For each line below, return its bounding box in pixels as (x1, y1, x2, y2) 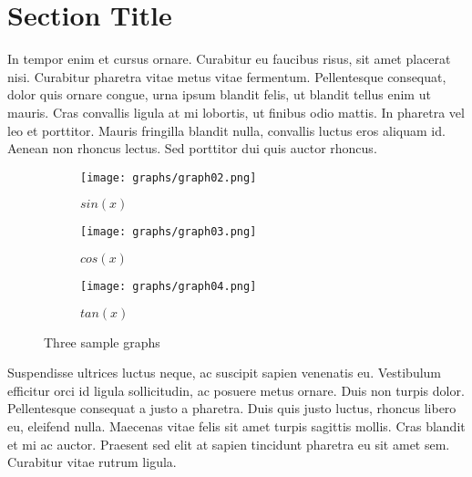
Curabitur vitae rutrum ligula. (7, 452, 177, 472)
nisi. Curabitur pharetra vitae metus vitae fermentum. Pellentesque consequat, (7, 67, 446, 86)
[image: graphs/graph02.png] (80, 171, 257, 184)
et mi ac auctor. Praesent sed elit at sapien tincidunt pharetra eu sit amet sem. (7, 434, 450, 453)
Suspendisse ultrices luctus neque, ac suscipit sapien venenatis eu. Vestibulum (7, 363, 442, 382)
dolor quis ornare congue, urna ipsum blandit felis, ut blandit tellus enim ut (7, 85, 431, 104)
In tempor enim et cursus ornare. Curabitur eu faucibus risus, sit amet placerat (7, 49, 451, 68)
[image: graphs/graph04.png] (80, 280, 257, 293)
